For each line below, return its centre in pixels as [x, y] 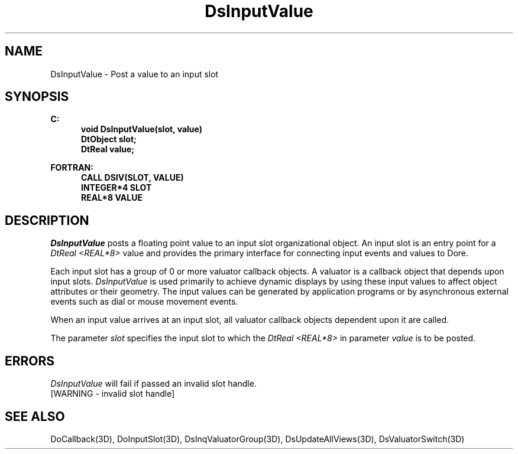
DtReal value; [108, 149]
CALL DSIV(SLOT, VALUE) [132, 178]
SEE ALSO [35, 416]
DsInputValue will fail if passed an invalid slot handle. [153, 384]
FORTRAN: [72, 168]
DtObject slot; [109, 139]
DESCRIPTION [47, 220]
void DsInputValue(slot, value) [142, 129]
